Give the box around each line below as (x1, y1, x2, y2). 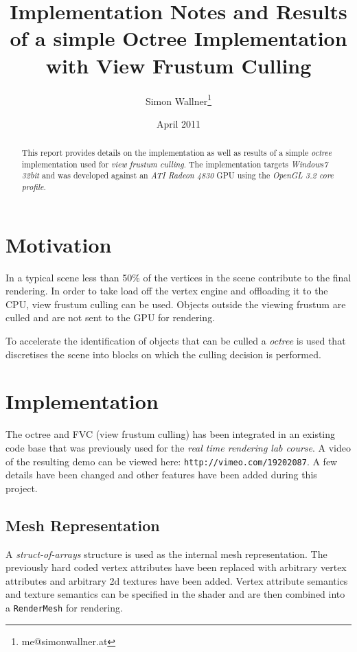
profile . (21, 181, 46, 193)
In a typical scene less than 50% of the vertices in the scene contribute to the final (5, 270, 352, 284)
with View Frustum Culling (45, 51, 312, 79)
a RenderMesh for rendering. (5, 601, 123, 614)
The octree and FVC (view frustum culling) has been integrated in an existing (5, 427, 336, 441)
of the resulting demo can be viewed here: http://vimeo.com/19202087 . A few (5, 454, 338, 468)
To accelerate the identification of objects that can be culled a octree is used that (5, 334, 346, 348)
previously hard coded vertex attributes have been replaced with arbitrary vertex (5, 560, 347, 574)
